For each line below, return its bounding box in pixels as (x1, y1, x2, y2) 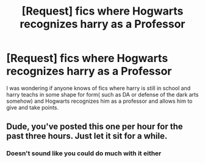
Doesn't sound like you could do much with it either (6, 149, 162, 158)
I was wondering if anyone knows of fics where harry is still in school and (6, 84, 191, 92)
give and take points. (6, 103, 59, 111)
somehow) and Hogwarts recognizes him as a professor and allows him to (6, 97, 193, 105)
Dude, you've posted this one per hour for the (6, 122, 183, 132)
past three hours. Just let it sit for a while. (6, 131, 168, 141)
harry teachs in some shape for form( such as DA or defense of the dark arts (6, 91, 199, 98)
